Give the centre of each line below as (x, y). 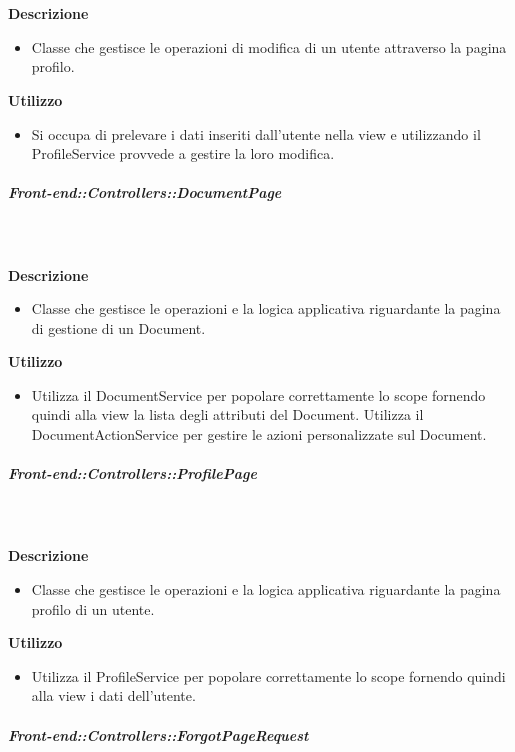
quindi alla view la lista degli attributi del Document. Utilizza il (227, 414)
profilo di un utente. (93, 608)
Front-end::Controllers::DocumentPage (145, 192)
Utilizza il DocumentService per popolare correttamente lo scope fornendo (258, 394)
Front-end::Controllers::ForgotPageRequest (158, 734)
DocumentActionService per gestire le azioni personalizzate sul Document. (259, 434)
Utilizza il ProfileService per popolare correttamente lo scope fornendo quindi (268, 675)
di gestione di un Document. (118, 327)
